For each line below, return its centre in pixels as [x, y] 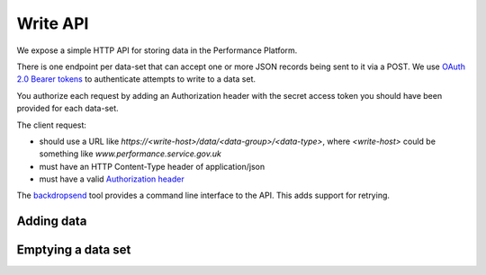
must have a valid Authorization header [112, 179]
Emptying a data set [74, 250]
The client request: [52, 125]
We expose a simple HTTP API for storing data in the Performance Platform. [157, 50]
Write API [53, 23]
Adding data [52, 222]
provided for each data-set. [67, 109]
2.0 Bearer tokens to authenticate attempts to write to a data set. [136, 79]
